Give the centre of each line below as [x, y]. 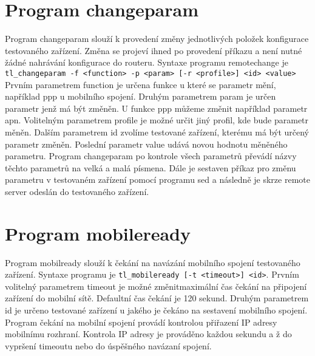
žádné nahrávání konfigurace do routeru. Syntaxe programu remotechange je [147, 62]
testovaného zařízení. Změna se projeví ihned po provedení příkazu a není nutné [154, 50]
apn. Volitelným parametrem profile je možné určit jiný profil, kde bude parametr [157, 120]
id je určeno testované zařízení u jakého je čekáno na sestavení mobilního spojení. [156, 310]
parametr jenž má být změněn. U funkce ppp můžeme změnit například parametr [156, 108]
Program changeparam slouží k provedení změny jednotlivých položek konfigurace [157, 39]
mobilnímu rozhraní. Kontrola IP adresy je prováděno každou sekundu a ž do [148, 334]
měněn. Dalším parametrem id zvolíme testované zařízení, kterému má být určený [157, 132]
